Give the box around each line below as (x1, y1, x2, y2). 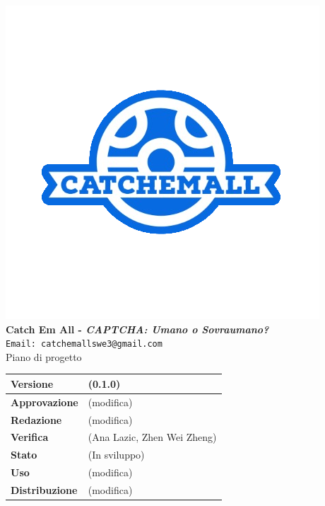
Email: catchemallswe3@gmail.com (6, 339, 162, 350)
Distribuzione (11, 483, 78, 497)
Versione (11, 376, 54, 391)
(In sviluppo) (88, 447, 145, 462)
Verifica (11, 430, 49, 444)
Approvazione (11, 394, 78, 409)
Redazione (11, 412, 62, 427)
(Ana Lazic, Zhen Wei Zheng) (88, 430, 217, 444)
